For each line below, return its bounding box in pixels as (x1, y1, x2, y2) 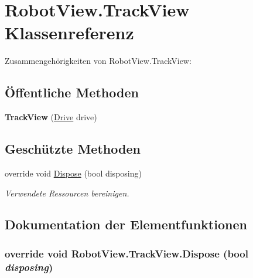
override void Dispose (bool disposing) (5, 167, 142, 179)
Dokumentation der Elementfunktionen (5, 215, 247, 233)
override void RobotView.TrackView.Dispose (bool (5, 246, 248, 260)
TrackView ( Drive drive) (5, 111, 97, 123)
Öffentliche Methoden (5, 83, 139, 101)
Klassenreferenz (5, 21, 134, 45)
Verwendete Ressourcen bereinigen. (5, 187, 129, 199)
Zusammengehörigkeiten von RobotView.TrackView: (5, 55, 192, 67)
